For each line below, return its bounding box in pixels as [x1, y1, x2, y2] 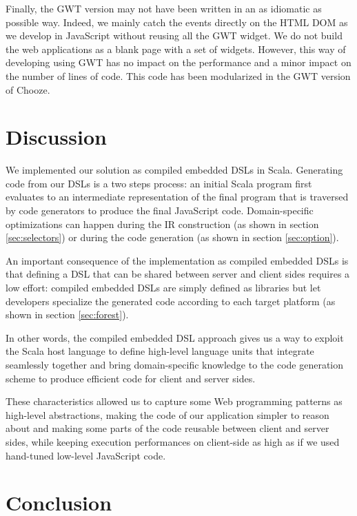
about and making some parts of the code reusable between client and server [6, 421, 329, 435]
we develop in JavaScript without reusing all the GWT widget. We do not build [6, 28, 343, 43]
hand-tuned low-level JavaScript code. [6, 448, 166, 462]
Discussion [6, 123, 107, 151]
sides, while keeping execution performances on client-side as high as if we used [6, 434, 340, 448]
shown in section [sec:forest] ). [6, 307, 129, 322]
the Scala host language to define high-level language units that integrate [6, 344, 314, 358]
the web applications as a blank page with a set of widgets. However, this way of [6, 41, 346, 56]
